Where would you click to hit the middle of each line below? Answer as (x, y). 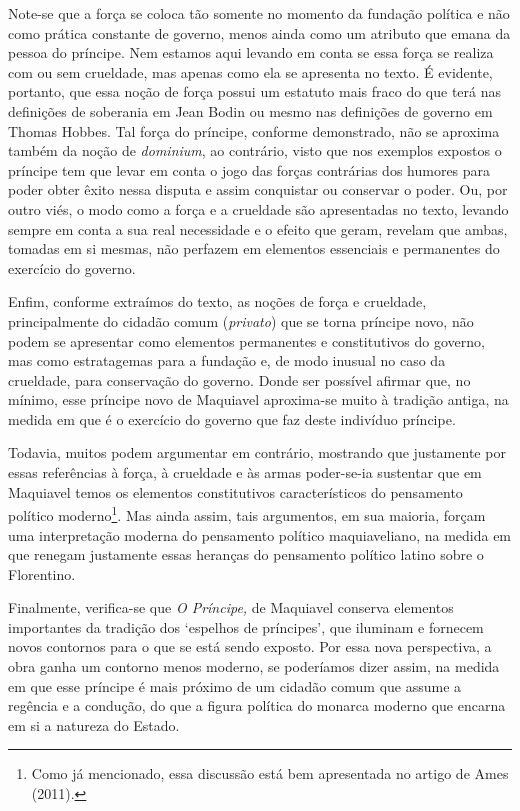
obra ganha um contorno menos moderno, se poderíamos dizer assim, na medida (254, 666)
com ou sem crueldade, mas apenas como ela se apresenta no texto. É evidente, (250, 71)
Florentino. (42, 573)
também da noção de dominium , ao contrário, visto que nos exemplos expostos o (255, 150)
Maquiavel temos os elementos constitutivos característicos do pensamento (235, 491)
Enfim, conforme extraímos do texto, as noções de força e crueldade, (217, 301)
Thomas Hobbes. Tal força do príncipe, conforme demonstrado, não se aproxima (254, 130)
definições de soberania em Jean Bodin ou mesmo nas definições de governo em (250, 110)
